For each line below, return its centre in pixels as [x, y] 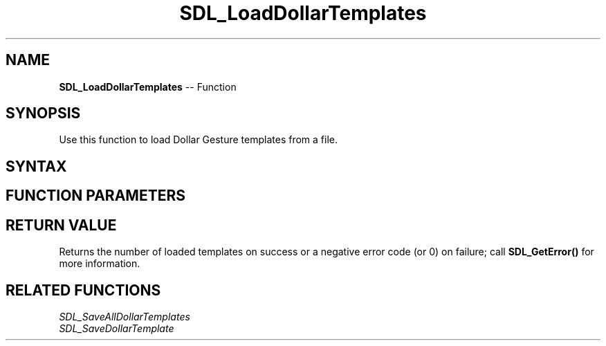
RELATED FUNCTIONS [83, 290]
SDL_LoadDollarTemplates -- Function [148, 86]
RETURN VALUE [61, 225]
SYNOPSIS [43, 113]
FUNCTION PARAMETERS [95, 196]
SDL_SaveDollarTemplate [117, 328]
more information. [100, 264]
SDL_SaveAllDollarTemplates [125, 316]
